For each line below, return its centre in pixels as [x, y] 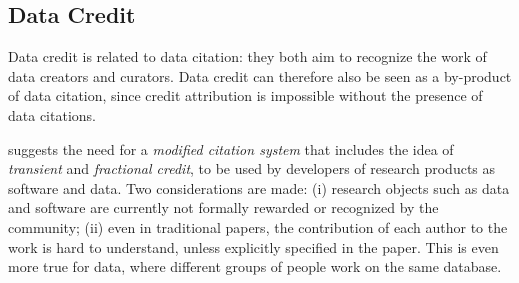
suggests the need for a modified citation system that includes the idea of [231, 148]
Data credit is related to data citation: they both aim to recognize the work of [247, 56]
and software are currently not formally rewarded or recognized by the [223, 207]
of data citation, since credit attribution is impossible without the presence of [245, 95]
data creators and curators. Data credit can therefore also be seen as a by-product [260, 75]
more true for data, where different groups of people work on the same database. [255, 266]
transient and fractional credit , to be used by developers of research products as [252, 168]
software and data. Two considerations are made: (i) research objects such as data [259, 187]
